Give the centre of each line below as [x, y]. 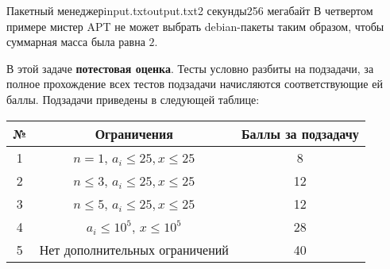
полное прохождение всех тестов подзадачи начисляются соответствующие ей [195, 84]
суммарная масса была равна [76, 42]
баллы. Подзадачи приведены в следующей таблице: [133, 99]
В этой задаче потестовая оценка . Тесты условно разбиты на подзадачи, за [190, 68]
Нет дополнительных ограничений [134, 249]
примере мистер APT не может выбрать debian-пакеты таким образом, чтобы [195, 26]
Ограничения [134, 133]
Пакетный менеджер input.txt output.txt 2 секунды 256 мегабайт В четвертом [190, 10]
